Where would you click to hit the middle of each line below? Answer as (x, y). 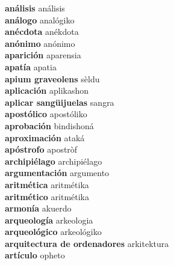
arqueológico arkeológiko (53, 232)
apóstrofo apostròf (41, 149)
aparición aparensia (43, 55)
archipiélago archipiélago (54, 161)
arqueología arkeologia (49, 220)
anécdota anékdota (42, 32)
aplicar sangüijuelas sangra (60, 102)
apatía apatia (31, 66)
